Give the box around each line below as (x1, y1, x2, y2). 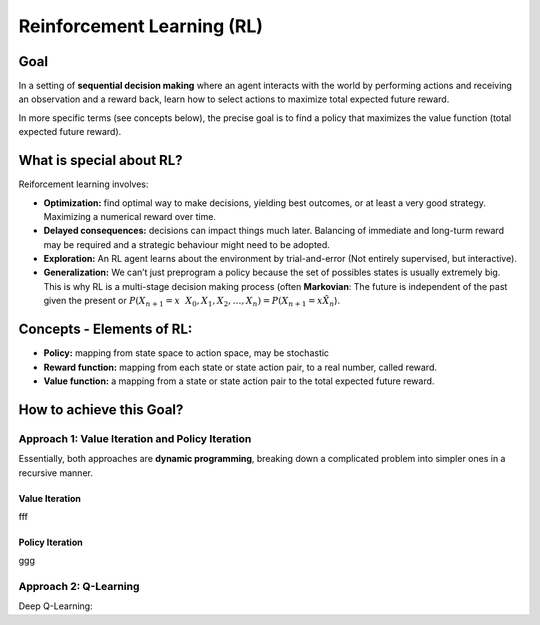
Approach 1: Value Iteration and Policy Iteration (18, 431, 252, 445)
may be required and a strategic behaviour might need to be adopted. (43, 238, 330, 250)
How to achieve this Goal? (18, 401, 184, 418)
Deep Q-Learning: (18, 600, 94, 612)
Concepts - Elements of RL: (18, 321, 193, 338)
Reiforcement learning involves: (18, 178, 149, 190)
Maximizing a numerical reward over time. (43, 210, 217, 222)
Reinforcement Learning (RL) (18, 15, 264, 37)
